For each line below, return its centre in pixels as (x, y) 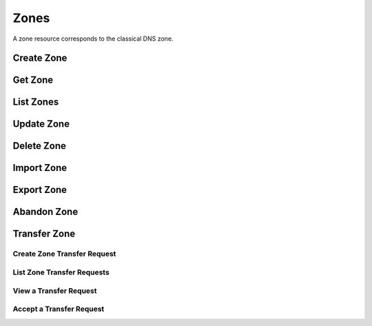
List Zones (36, 102)
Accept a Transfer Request (59, 309)
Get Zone (33, 80)
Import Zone (40, 168)
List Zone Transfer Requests (61, 272)
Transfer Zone (44, 234)
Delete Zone (40, 146)
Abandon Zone (45, 212)
